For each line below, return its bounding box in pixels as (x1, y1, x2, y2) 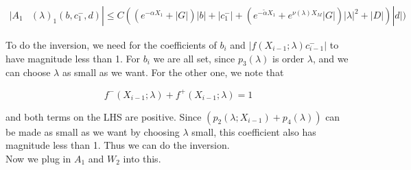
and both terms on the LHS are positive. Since (5, 109, 202, 123)
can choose (5, 65, 51, 80)
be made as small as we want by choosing (5, 124, 180, 138)
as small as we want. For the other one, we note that (62, 65, 284, 80)
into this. (123, 151, 161, 165)
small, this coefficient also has (191, 124, 316, 138)
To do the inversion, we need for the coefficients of (5, 38, 217, 52)
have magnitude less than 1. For (5, 51, 140, 65)
